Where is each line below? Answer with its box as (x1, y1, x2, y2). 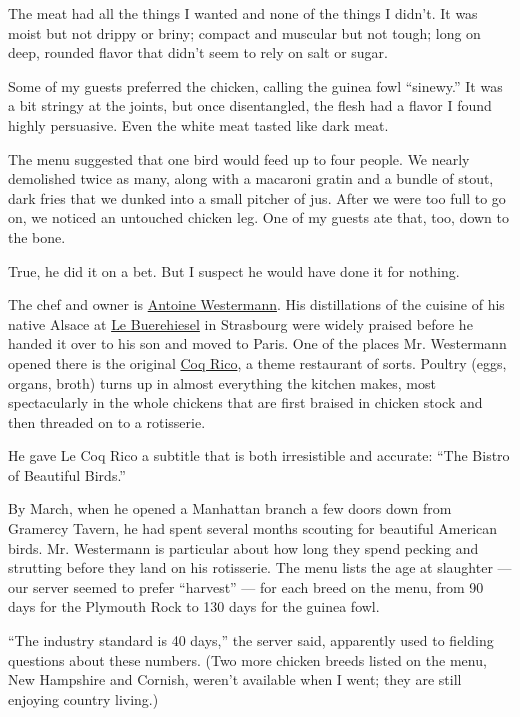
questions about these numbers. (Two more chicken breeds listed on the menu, (8, 649, 487, 670)
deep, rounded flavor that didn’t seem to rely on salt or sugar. (8, 42, 389, 63)
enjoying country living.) (8, 688, 159, 709)
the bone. (8, 226, 66, 247)
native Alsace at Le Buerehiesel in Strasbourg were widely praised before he (8, 313, 473, 334)
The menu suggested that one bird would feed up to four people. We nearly (8, 148, 470, 169)
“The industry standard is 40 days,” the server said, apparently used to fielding (8, 630, 494, 651)
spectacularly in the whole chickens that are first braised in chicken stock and (8, 392, 483, 413)
